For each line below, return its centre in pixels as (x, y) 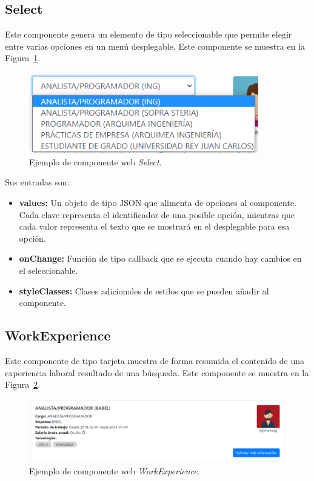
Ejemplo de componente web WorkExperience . (115, 471)
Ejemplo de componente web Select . (95, 161)
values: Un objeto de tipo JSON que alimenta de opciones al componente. (158, 202)
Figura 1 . (23, 58)
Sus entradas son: (37, 182)
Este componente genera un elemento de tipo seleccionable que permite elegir (149, 34)
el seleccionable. (48, 270)
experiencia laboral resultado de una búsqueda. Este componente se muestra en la (157, 372)
